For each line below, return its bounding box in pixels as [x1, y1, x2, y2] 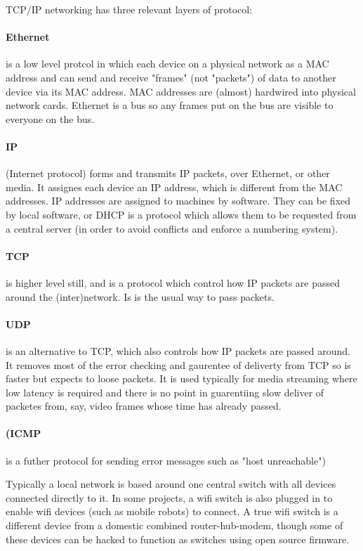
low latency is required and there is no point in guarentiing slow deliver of [6, 384, 324, 399]
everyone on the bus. [6, 111, 95, 126]
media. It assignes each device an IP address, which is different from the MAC [6, 179, 343, 194]
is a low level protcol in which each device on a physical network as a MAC [6, 56, 329, 71]
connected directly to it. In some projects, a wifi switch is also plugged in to [6, 490, 333, 505]
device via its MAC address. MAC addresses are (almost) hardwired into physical [6, 84, 356, 98]
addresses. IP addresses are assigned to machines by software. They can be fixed [6, 193, 351, 208]
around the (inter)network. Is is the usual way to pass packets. [6, 289, 275, 304]
